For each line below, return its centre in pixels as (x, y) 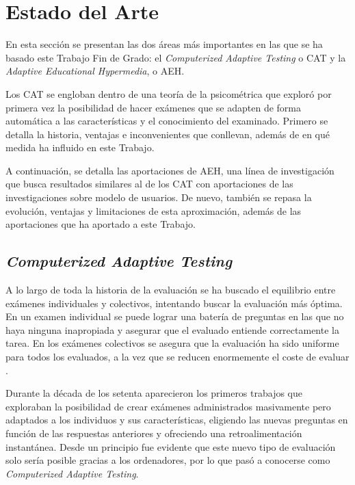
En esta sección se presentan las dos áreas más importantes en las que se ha (164, 44)
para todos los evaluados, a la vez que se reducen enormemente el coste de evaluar (177, 357)
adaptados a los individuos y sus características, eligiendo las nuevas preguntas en (177, 420)
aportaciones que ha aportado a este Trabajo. (101, 224)
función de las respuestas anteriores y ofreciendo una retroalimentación (154, 433)
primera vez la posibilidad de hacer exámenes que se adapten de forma (154, 107)
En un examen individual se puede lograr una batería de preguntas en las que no (175, 316)
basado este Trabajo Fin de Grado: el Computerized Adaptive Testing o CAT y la (176, 57)
